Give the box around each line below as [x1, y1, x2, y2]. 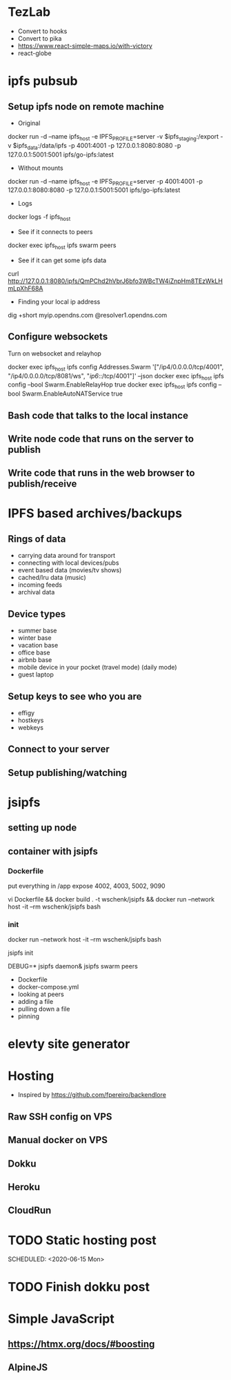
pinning [17, 1012, 40, 1020]
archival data [17, 588, 55, 596]
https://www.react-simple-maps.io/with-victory [17, 41, 152, 50]
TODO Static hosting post [8, 1232, 157, 1248]
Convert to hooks [17, 27, 68, 35]
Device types [8, 608, 66, 620]
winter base [17, 634, 52, 642]
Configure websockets [8, 331, 108, 342]
